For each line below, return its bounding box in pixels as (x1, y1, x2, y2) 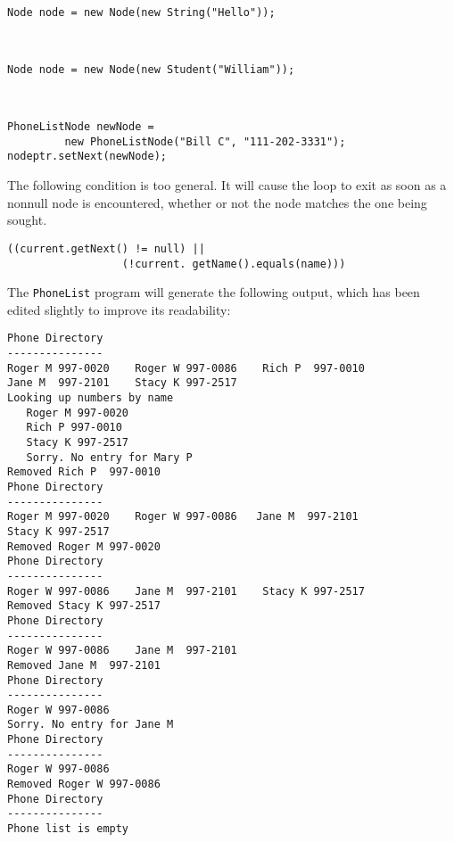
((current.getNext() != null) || (7, 242, 205, 255)
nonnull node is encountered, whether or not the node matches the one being (7, 193, 427, 211)
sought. (7, 210, 47, 229)
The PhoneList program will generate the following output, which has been (7, 283, 420, 301)
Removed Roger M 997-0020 (7, 540, 161, 553)
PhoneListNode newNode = (7, 120, 154, 134)
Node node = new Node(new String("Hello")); (7, 5, 276, 19)
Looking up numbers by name (7, 392, 174, 405)
